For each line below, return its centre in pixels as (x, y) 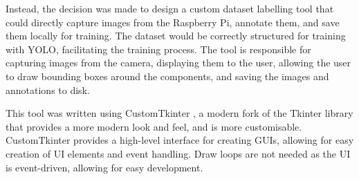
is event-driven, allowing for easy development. (104, 167)
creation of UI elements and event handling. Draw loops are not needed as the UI (178, 153)
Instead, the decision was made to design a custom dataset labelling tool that (170, 8)
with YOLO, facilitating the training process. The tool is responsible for (158, 49)
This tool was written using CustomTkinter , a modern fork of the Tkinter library (179, 113)
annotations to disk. (48, 89)
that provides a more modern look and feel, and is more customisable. (154, 126)
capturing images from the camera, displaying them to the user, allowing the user (178, 63)
